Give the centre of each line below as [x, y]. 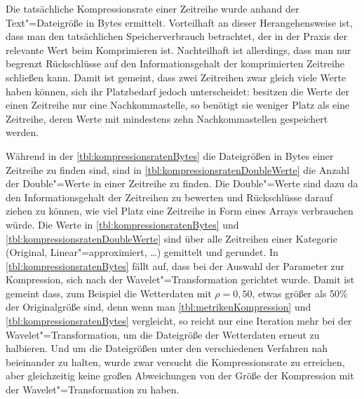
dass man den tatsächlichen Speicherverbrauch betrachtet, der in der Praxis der [177, 36]
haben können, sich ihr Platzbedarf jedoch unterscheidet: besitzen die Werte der [177, 91]
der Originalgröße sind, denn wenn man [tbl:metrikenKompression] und [159, 307]
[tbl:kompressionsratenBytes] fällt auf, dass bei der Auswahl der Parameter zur [175, 265]
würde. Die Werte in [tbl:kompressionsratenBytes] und [122, 224]
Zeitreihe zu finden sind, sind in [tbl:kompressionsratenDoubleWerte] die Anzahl [178, 169]
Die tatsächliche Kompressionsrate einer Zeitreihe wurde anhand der [153, 8]
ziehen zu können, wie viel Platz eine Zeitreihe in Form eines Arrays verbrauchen [180, 211]
